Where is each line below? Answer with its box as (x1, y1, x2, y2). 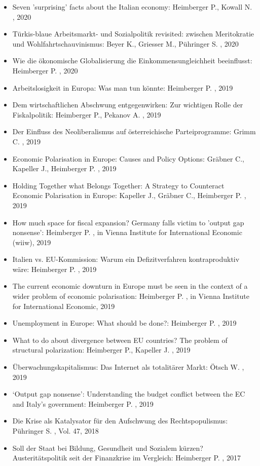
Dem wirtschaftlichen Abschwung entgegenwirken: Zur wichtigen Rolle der (12, 99, 243, 110)
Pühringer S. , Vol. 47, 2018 (12, 425, 99, 436)
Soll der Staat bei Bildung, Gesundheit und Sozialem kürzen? (12, 442, 203, 453)
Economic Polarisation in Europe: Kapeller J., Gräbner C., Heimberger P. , (12, 190, 246, 201)
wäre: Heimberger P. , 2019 (12, 263, 97, 274)
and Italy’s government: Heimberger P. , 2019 (12, 398, 154, 409)
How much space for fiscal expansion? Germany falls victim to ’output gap (12, 217, 244, 227)
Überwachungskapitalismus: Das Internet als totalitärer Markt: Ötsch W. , (12, 362, 244, 372)
